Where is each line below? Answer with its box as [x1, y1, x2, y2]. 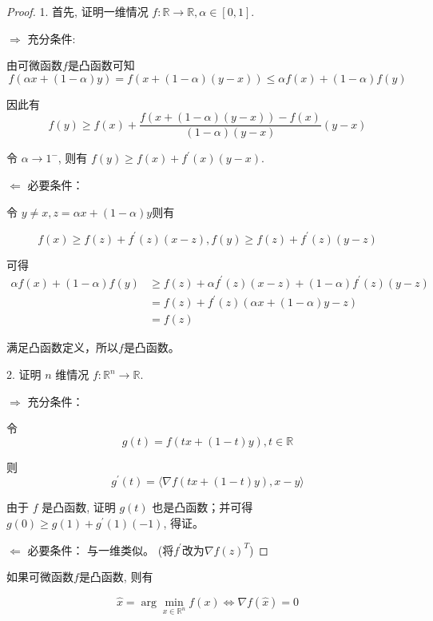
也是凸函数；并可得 [152, 499, 253, 516]
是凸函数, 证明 [42, 499, 116, 516]
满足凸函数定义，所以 [6, 339, 118, 356]
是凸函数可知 [67, 57, 135, 74]
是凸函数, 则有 [78, 568, 153, 585]
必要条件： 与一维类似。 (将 [27, 541, 174, 558]
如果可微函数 [6, 568, 73, 585]
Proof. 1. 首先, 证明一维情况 [6, 3, 149, 19]
